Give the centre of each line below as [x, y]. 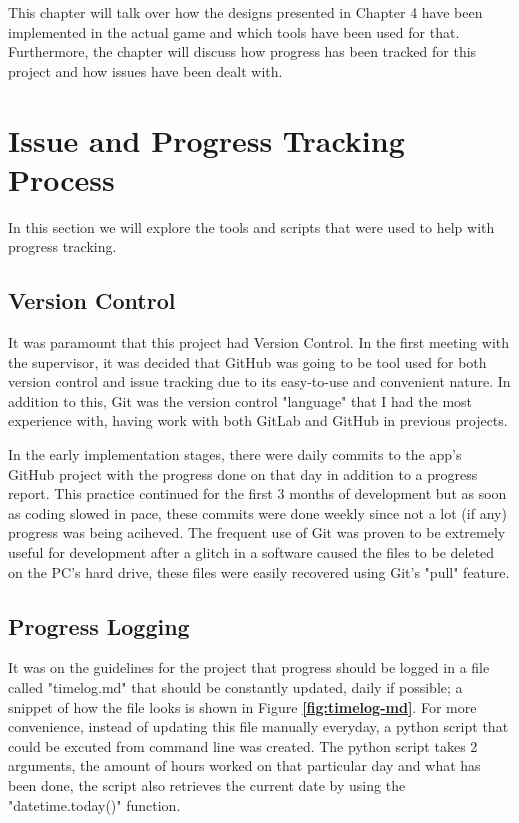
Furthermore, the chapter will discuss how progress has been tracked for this [242, 51]
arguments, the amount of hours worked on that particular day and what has [244, 765]
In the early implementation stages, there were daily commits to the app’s [235, 454]
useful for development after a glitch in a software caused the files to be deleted [251, 552]
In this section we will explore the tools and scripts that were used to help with [251, 226]
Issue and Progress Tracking [206, 139]
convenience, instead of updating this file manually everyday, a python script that [258, 726]
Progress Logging [99, 625]
